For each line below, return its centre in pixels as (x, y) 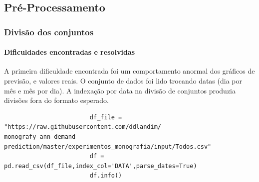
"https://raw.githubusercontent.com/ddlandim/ (83, 127)
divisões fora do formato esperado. (56, 100)
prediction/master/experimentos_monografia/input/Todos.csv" (108, 146)
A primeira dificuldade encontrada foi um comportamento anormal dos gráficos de (129, 71)
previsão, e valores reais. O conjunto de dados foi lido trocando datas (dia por (123, 81)
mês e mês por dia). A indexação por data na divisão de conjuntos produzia (120, 90)
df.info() (106, 176)
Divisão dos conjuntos (49, 32)
